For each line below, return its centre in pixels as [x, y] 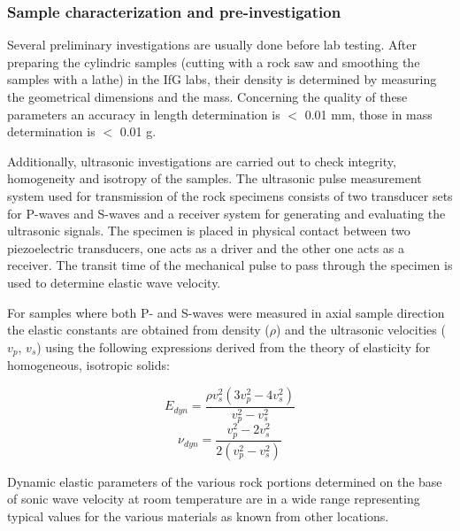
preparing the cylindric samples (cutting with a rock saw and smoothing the [214, 62]
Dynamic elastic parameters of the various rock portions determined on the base [225, 481]
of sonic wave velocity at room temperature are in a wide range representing [214, 499]
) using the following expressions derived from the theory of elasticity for [234, 346]
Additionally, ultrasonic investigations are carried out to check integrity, [202, 161]
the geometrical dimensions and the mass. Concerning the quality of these [207, 96]
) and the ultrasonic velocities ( [360, 330]
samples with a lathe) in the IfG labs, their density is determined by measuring [222, 79]
